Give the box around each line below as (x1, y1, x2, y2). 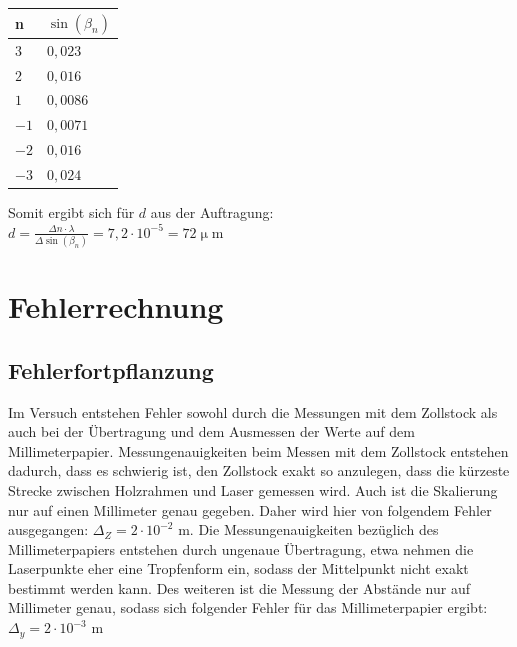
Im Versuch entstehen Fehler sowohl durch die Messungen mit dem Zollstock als (8, 401, 498, 422)
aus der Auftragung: (150, 202, 274, 223)
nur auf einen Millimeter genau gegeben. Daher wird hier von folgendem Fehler (8, 499, 492, 520)
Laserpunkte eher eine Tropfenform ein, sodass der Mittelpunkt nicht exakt (8, 558, 469, 579)
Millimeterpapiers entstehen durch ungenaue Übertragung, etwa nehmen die (8, 538, 474, 559)
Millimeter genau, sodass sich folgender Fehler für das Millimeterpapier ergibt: (8, 597, 488, 618)
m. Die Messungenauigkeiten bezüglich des (178, 519, 439, 540)
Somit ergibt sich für (8, 202, 135, 223)
